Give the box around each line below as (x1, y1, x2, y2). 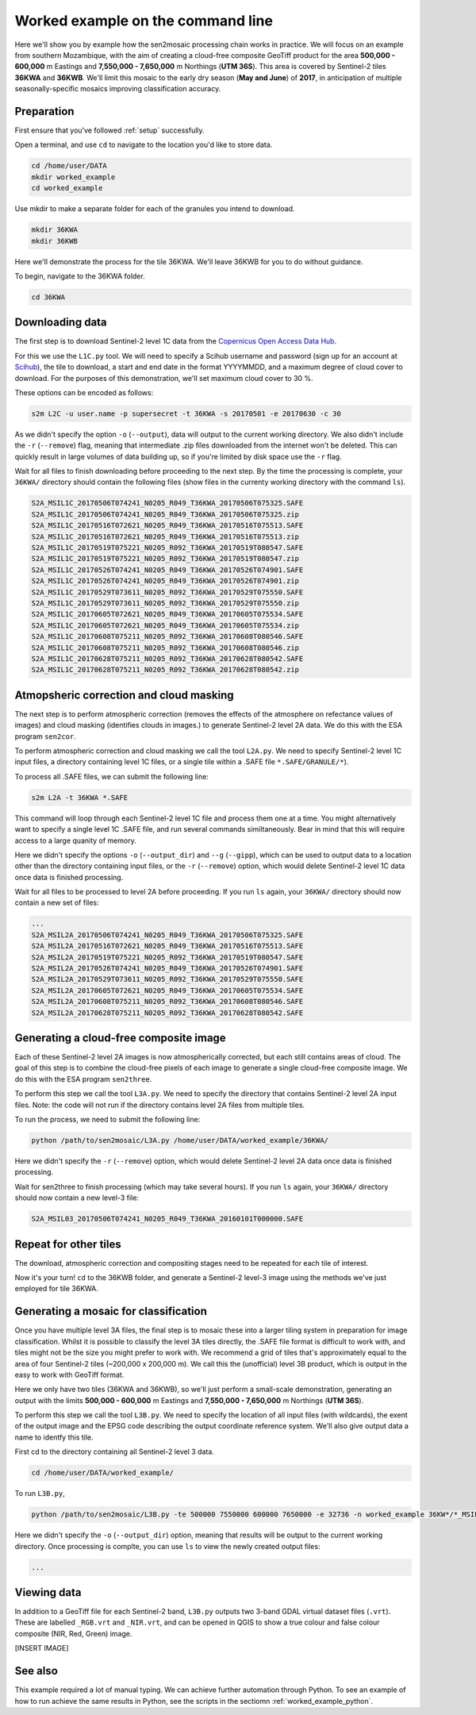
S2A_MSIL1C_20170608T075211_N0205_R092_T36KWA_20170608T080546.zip (31, 643, 300, 652)
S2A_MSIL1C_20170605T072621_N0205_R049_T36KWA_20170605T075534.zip (31, 621, 300, 630)
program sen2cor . (14, 731, 76, 741)
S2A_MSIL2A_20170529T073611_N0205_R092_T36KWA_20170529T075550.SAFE (31, 975, 304, 984)
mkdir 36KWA (31, 225, 79, 234)
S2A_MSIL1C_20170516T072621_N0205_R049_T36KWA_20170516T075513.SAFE (31, 521, 304, 530)
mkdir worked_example (31, 172, 116, 182)
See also (14, 1664, 59, 1678)
